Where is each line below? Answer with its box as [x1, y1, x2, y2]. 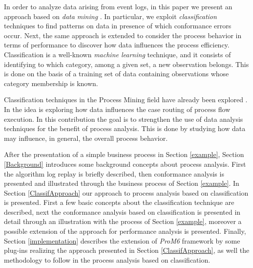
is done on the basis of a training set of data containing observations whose [4, 68, 229, 79]
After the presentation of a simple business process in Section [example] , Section [4, 149, 244, 159]
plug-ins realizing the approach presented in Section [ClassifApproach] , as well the [4, 245, 250, 255]
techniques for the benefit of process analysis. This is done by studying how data [4, 123, 246, 134]
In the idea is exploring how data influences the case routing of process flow [4, 104, 231, 114]
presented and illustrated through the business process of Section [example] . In [4, 178, 239, 188]
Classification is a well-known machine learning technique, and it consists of [4, 49, 231, 59]
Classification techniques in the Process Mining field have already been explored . [4, 94, 248, 105]
